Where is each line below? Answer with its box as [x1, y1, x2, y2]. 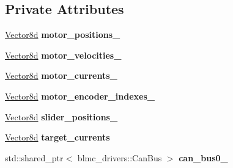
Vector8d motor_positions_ [5, 28, 120, 41]
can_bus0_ [179, 151, 228, 164]
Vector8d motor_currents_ [5, 69, 117, 82]
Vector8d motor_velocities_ [5, 48, 122, 61]
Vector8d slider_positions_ [5, 110, 118, 123]
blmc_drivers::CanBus [77, 151, 162, 164]
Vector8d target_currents [5, 131, 110, 144]
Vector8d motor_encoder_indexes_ [5, 89, 155, 102]
